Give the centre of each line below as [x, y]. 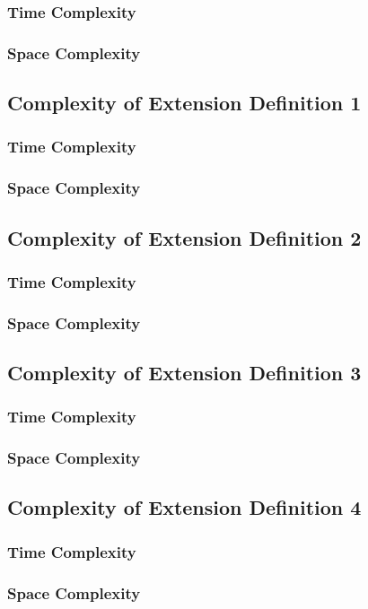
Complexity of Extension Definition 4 [184, 507]
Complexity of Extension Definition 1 [184, 103]
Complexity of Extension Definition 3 [184, 373]
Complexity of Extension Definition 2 [184, 237]
